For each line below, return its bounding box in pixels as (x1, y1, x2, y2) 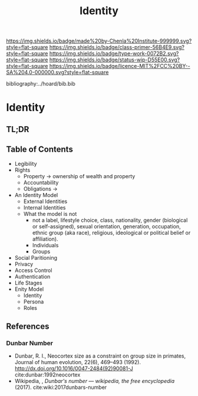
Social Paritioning (14, 254, 58, 261)
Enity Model (14, 285, 44, 293)
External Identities (23, 198, 68, 205)
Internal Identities (23, 204, 66, 211)
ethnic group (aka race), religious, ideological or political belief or (32, 229, 191, 236)
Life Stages (14, 279, 42, 286)
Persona (23, 298, 44, 305)
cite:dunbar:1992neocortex (14, 371, 81, 378)
